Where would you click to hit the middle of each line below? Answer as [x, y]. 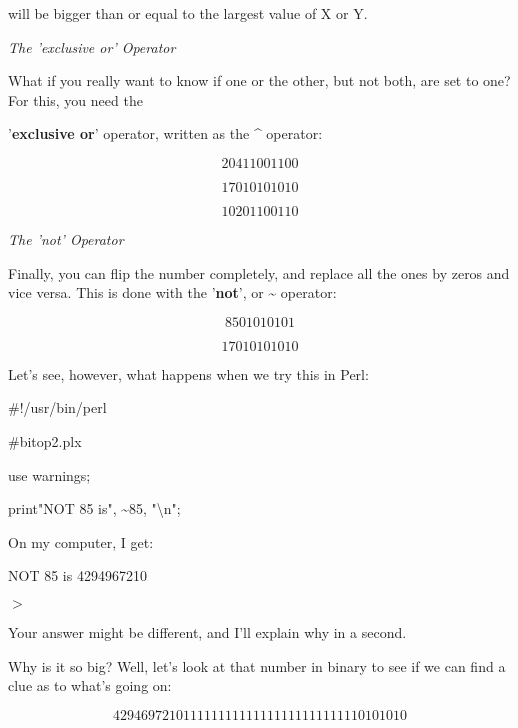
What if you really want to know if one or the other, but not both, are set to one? [259, 80]
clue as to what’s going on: [90, 685]
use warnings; [49, 474]
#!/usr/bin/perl [57, 407]
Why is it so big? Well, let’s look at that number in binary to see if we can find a [257, 665]
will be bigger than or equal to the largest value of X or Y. [188, 13]
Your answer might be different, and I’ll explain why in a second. [207, 631]
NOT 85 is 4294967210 [77, 575]
